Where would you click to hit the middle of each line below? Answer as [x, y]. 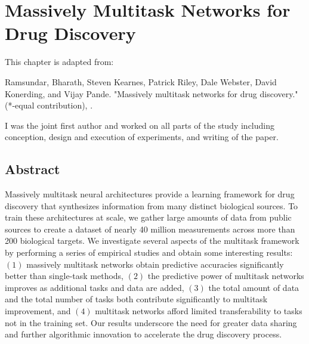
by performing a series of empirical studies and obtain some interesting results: [149, 252]
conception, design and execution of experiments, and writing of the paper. [142, 137]
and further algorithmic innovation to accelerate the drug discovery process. [143, 334]
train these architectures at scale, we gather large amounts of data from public [148, 217]
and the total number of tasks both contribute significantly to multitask [136, 299]
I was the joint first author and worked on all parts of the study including [140, 125]
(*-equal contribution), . [49, 105]
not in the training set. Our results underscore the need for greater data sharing [151, 322]
